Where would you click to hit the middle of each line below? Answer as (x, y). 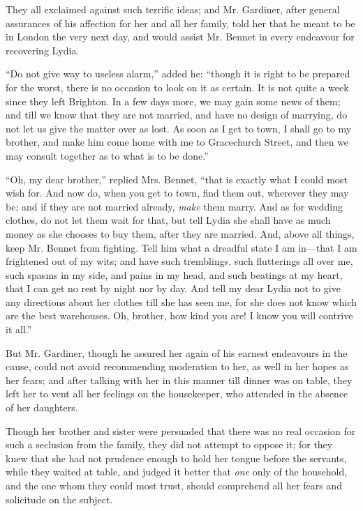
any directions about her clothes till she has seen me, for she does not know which (181, 302)
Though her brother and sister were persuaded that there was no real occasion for (181, 430)
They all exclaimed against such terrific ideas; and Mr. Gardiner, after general (173, 9)
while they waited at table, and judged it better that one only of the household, (177, 472)
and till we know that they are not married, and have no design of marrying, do (177, 115)
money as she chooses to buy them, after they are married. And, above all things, (180, 233)
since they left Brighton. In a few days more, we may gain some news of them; (173, 101)
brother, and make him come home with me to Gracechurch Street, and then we (177, 142)
